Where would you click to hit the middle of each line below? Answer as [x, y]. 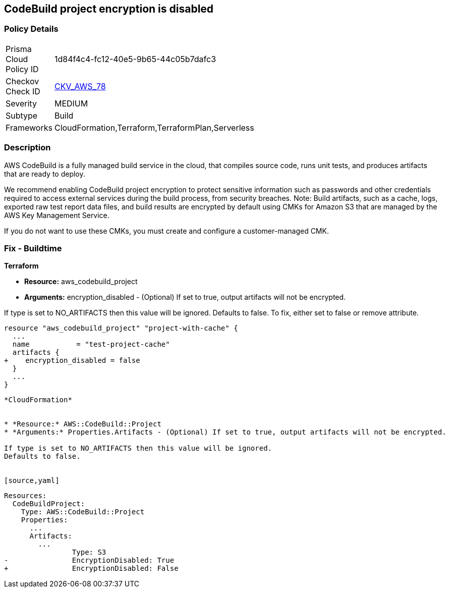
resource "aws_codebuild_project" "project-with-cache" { [121, 328]
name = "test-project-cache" [91, 344]
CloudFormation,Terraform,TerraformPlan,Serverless [154, 127]
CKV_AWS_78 [80, 86]
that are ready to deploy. [45, 174]
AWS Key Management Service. [57, 215]
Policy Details [31, 29]
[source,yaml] [32, 481]
